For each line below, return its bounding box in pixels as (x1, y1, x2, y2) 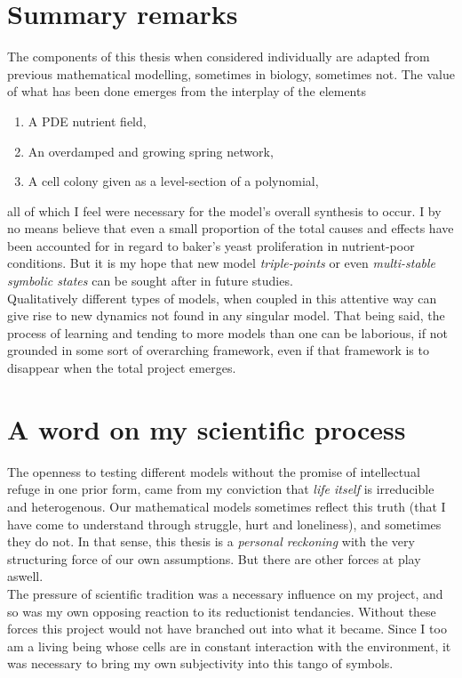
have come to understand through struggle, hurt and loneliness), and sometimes (7, 514, 442, 533)
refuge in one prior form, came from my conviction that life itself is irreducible (7, 480, 434, 498)
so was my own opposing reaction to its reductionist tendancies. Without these (7, 601, 436, 620)
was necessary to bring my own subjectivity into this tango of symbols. (7, 654, 394, 673)
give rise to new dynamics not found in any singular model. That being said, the (7, 306, 445, 325)
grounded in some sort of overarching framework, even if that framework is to (7, 341, 429, 359)
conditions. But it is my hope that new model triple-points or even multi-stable (7, 254, 436, 272)
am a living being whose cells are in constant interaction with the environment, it (7, 636, 451, 655)
